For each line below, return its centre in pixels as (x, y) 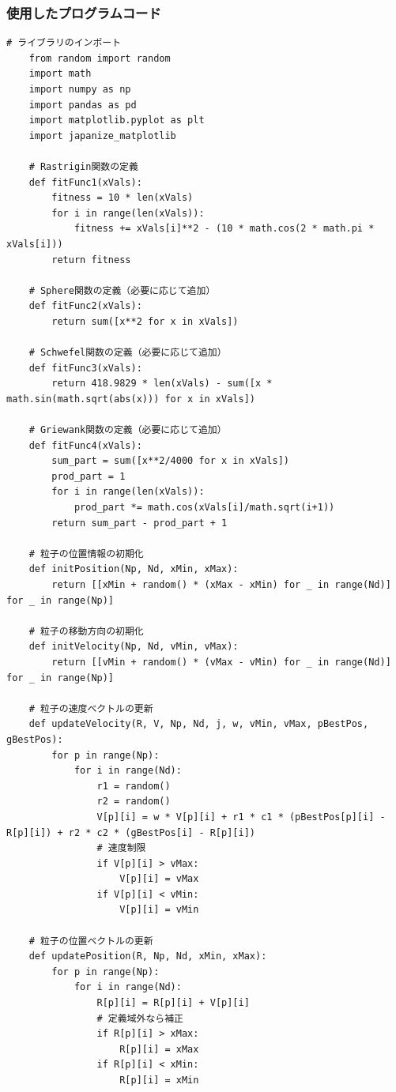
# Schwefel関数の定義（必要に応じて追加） (128, 353)
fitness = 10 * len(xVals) (123, 198)
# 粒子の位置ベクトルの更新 (91, 941)
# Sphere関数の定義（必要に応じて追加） (122, 290)
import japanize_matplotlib (102, 136)
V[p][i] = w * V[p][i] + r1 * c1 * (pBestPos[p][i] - (241, 817)
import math (60, 74)
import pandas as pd (83, 105)
